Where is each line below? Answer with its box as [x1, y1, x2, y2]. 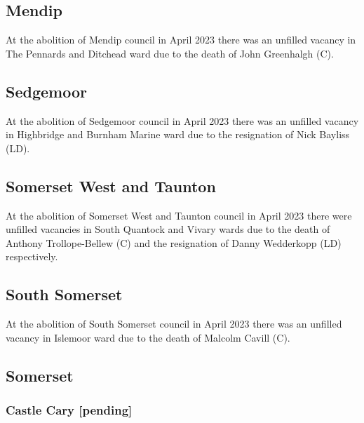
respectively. [6, 249, 58, 264]
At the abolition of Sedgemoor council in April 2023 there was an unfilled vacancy [6, 113, 359, 128]
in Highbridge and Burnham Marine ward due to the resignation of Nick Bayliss [6, 127, 350, 142]
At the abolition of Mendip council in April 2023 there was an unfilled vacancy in [6, 32, 356, 47]
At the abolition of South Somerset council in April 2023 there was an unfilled [6, 316, 342, 331]
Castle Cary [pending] [6, 401, 133, 419]
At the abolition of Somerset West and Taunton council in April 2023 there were [6, 208, 352, 222]
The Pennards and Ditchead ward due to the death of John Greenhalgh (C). [6, 46, 334, 60]
